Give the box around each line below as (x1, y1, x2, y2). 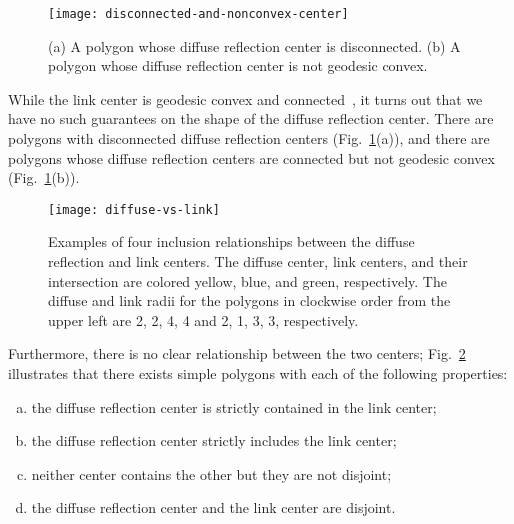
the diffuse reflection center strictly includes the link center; (31, 430, 397, 451)
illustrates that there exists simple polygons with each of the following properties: (8, 363, 508, 384)
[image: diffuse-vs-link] (48, 202, 220, 217)
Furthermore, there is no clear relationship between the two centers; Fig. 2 (8, 343, 466, 364)
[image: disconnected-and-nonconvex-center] (48, 7, 349, 21)
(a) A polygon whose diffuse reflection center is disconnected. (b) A (48, 35, 461, 56)
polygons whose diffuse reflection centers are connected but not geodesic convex (8, 147, 495, 168)
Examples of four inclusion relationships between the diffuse (48, 231, 415, 252)
